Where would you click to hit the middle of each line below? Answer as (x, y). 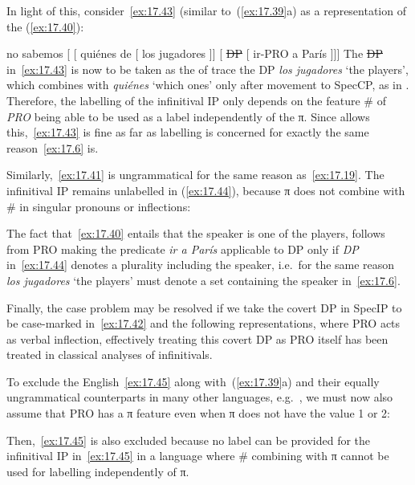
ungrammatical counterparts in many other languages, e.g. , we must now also (200, 397)
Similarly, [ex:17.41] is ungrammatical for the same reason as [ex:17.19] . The (195, 175)
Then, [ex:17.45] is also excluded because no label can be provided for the (189, 440)
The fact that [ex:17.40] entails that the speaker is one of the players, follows (196, 233)
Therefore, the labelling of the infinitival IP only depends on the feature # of (196, 100)
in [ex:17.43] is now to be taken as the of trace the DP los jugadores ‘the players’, (207, 69)
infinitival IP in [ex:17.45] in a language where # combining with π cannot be (198, 456)
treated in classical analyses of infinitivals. (110, 355)
